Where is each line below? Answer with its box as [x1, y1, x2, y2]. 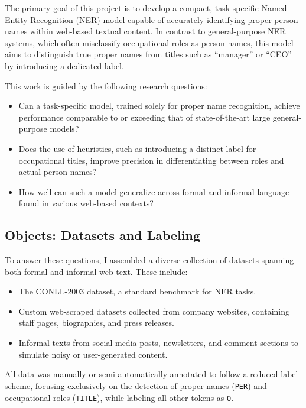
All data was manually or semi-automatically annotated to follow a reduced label [5, 368, 298, 380]
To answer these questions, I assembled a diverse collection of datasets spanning [5, 254, 294, 266]
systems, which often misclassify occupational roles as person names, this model [5, 36, 294, 48]
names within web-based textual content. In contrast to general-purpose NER [5, 25, 286, 37]
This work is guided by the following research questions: [5, 79, 207, 92]
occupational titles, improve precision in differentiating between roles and [18, 154, 284, 166]
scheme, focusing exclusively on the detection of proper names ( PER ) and [5, 379, 267, 391]
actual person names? [18, 166, 97, 178]
